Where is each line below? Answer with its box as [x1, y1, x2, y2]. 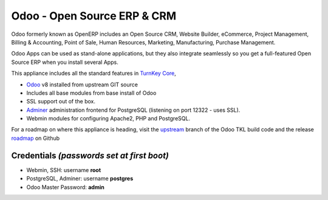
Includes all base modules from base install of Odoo [26, 89, 157, 97]
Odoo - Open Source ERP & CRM [11, 9, 177, 22]
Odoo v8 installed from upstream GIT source [26, 81, 138, 88]
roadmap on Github [11, 134, 60, 142]
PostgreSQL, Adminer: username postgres [26, 175, 134, 182]
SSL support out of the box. [26, 98, 96, 105]
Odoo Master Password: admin [26, 183, 104, 191]
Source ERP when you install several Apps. [11, 58, 118, 66]
